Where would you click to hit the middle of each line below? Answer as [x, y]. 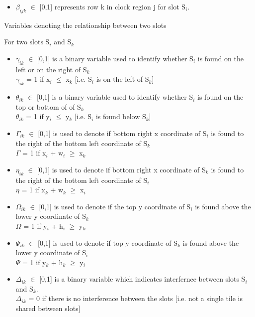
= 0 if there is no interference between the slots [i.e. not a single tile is [135, 298]
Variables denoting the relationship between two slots [85, 25]
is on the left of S [123, 79]
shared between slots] [48, 308]
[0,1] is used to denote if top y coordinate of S [108, 242]
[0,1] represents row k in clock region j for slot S [113, 6]
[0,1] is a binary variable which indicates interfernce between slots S [142, 279]
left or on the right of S [51, 69]
